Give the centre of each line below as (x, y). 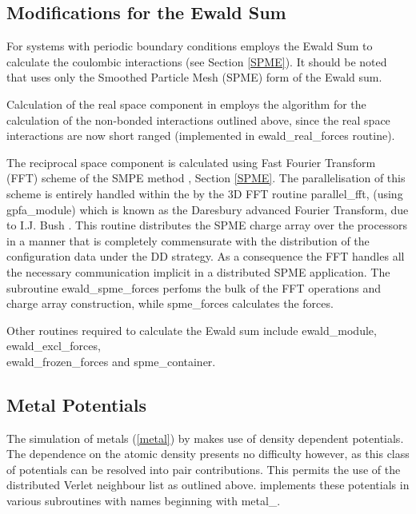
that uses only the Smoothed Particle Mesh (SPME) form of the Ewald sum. (194, 77)
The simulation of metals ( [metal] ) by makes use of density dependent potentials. (205, 438)
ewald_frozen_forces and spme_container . (111, 361)
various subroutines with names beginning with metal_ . (144, 501)
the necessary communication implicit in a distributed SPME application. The (198, 271)
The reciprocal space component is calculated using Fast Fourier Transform (191, 162)
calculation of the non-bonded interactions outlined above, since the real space (198, 120)
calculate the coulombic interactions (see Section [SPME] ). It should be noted (197, 61)
